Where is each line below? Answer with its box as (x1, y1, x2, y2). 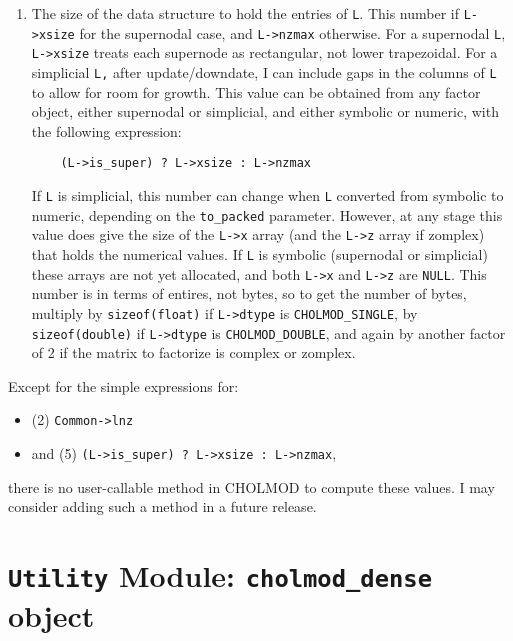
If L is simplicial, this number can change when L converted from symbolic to (31, 185, 504, 206)
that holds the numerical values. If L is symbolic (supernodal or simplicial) (31, 244, 488, 265)
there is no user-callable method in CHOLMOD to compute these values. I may (8, 476, 495, 497)
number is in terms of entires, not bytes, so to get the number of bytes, (31, 283, 467, 304)
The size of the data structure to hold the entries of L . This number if (31, 3, 460, 23)
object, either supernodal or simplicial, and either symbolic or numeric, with (31, 101, 499, 122)
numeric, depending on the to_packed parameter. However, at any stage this (31, 204, 503, 225)
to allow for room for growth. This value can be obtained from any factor (31, 81, 481, 102)
